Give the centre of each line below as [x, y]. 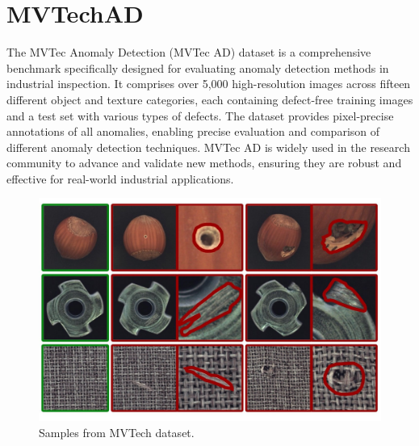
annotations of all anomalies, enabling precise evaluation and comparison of [193, 131]
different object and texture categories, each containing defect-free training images [210, 99]
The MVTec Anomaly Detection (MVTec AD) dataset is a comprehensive [189, 52]
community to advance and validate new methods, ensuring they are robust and [204, 163]
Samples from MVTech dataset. [117, 432]
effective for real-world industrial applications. [120, 178]
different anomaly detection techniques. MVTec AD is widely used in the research [208, 147]
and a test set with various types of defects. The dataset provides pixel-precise [200, 115]
